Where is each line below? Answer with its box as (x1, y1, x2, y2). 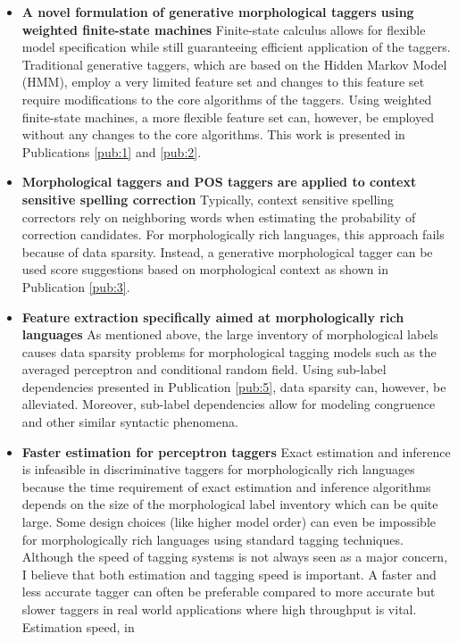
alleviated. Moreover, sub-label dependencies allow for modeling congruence (21, 395, 436, 413)
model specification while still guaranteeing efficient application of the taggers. (21, 38, 451, 56)
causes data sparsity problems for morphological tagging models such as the (21, 342, 437, 361)
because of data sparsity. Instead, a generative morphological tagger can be (21, 242, 433, 261)
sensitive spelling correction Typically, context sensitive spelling (21, 189, 394, 208)
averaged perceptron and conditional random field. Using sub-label (21, 360, 387, 379)
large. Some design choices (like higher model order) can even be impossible (21, 513, 436, 531)
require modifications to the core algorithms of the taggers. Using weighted (21, 89, 432, 108)
